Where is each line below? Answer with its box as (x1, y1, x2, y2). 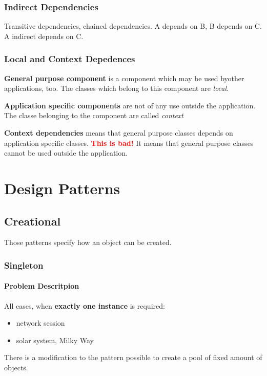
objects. (4, 362, 28, 372)
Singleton (4, 258, 44, 271)
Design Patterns (4, 177, 120, 198)
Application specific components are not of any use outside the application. (4, 100, 256, 110)
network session (16, 317, 65, 328)
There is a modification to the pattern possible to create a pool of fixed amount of (4, 352, 262, 363)
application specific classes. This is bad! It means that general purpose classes (4, 137, 254, 148)
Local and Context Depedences (4, 52, 135, 65)
